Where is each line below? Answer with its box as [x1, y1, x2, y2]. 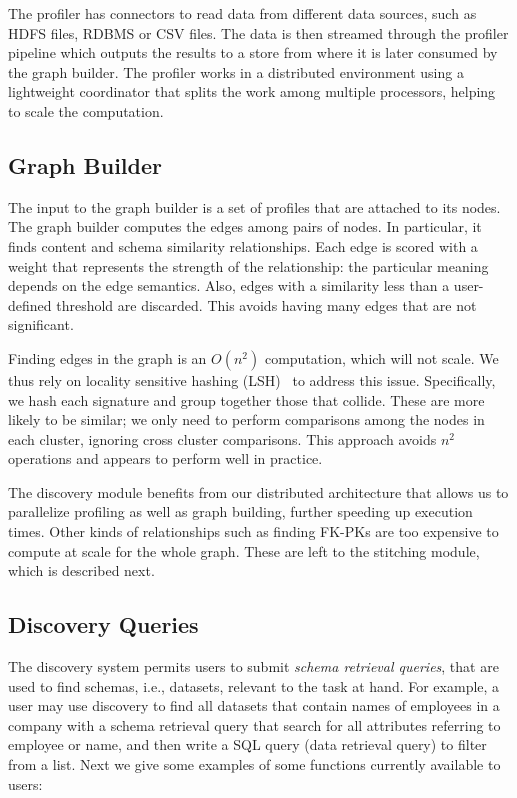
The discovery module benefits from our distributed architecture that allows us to [8, 481, 509, 502]
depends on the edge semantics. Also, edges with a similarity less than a [8, 275, 450, 296]
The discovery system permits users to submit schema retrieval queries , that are [8, 656, 499, 677]
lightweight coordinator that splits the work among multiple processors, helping [8, 81, 496, 102]
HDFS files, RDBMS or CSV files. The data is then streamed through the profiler [8, 22, 509, 43]
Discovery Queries [8, 609, 199, 640]
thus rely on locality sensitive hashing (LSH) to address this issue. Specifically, [8, 369, 496, 390]
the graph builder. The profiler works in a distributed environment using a [8, 61, 464, 82]
